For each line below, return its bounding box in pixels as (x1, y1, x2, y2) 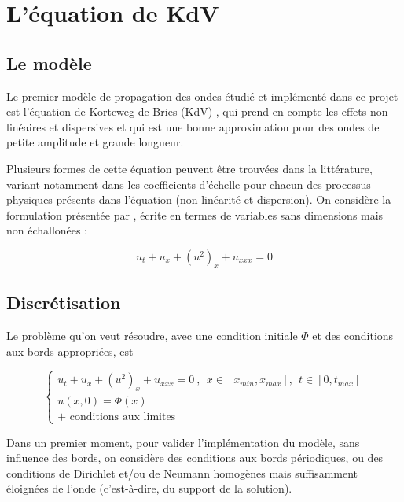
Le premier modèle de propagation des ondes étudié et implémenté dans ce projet (6, 87, 398, 104)
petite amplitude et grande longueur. (6, 134, 184, 150)
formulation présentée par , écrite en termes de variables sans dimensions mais (6, 206, 384, 223)
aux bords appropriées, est (6, 342, 134, 359)
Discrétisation (6, 290, 121, 315)
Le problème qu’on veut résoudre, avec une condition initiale (6, 327, 298, 343)
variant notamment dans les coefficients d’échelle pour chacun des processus (6, 175, 371, 192)
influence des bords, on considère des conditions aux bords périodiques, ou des (6, 449, 384, 466)
